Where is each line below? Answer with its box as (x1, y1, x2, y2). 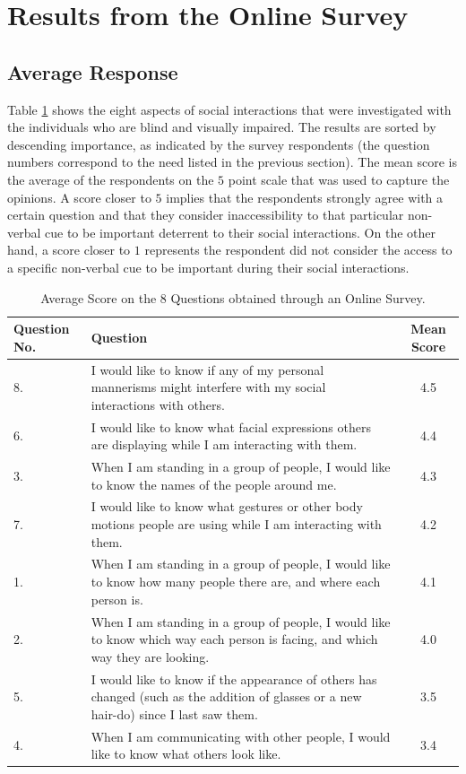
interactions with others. (91, 395, 225, 413)
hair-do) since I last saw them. (91, 704, 258, 723)
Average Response (7, 57, 178, 85)
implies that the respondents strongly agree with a (166, 187, 444, 206)
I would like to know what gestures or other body (91, 497, 363, 516)
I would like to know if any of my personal (91, 360, 324, 378)
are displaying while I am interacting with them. (91, 435, 358, 454)
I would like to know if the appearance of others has (91, 669, 377, 688)
